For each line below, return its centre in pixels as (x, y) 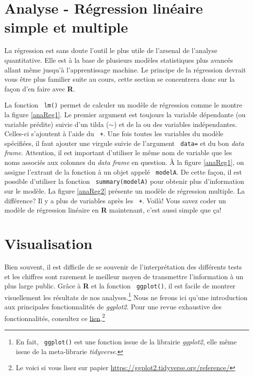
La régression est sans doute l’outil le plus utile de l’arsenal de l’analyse (111, 50)
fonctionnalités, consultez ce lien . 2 (55, 317)
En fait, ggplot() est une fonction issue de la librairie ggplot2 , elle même (126, 341)
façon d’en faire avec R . (40, 88)
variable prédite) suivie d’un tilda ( (57, 124)
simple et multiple (66, 27)
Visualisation (49, 243)
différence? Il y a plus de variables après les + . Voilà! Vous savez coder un (115, 200)
